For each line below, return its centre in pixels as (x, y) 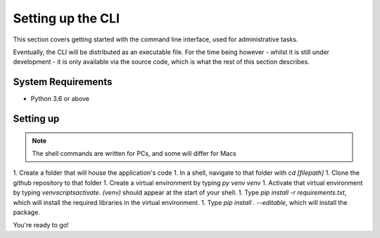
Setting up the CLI (66, 18)
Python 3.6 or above (60, 99)
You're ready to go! (41, 225)
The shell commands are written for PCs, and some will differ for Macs (134, 154)
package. (26, 212)
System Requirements (63, 82)
